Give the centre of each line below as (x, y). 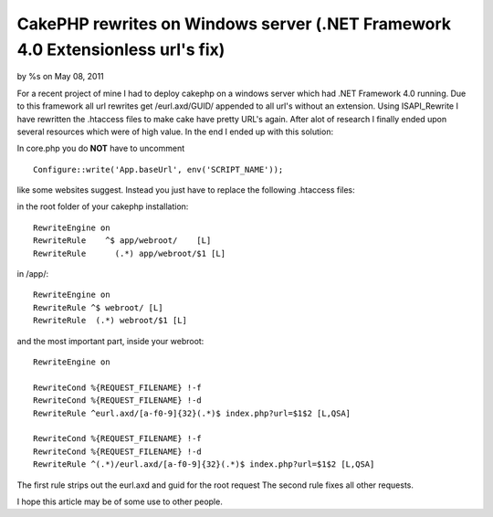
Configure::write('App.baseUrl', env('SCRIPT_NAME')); (158, 169)
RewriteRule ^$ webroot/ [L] (98, 307)
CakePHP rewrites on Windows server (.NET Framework (234, 24)
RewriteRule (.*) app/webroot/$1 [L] (130, 253)
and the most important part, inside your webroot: (110, 341)
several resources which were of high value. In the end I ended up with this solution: (175, 132)
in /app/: (33, 274)
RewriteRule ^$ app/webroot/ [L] (122, 241)
